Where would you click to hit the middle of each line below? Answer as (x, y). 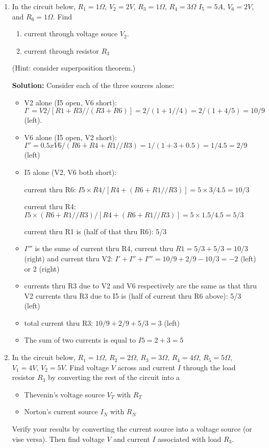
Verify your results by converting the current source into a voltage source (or (132, 429)
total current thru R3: (59, 322)
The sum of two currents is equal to (80, 340)
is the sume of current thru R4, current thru (104, 248)
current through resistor (62, 50)
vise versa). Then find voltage (58, 439)
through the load (209, 367)
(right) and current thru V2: (68, 258)
